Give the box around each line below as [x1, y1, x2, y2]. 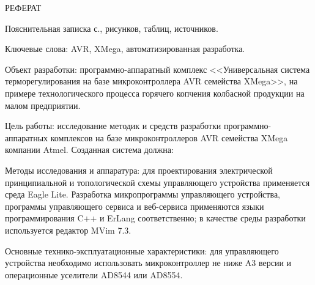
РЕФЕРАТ [5, 1, 42, 13]
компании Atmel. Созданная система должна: [5, 143, 174, 156]
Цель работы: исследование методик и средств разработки [5, 119, 221, 132]
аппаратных [5, 131, 48, 144]
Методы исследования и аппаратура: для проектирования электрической [5, 163, 273, 176]
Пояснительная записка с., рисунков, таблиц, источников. [5, 21, 218, 34]
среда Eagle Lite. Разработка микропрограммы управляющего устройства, [5, 188, 280, 201]
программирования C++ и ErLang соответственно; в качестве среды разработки [5, 212, 306, 224]
